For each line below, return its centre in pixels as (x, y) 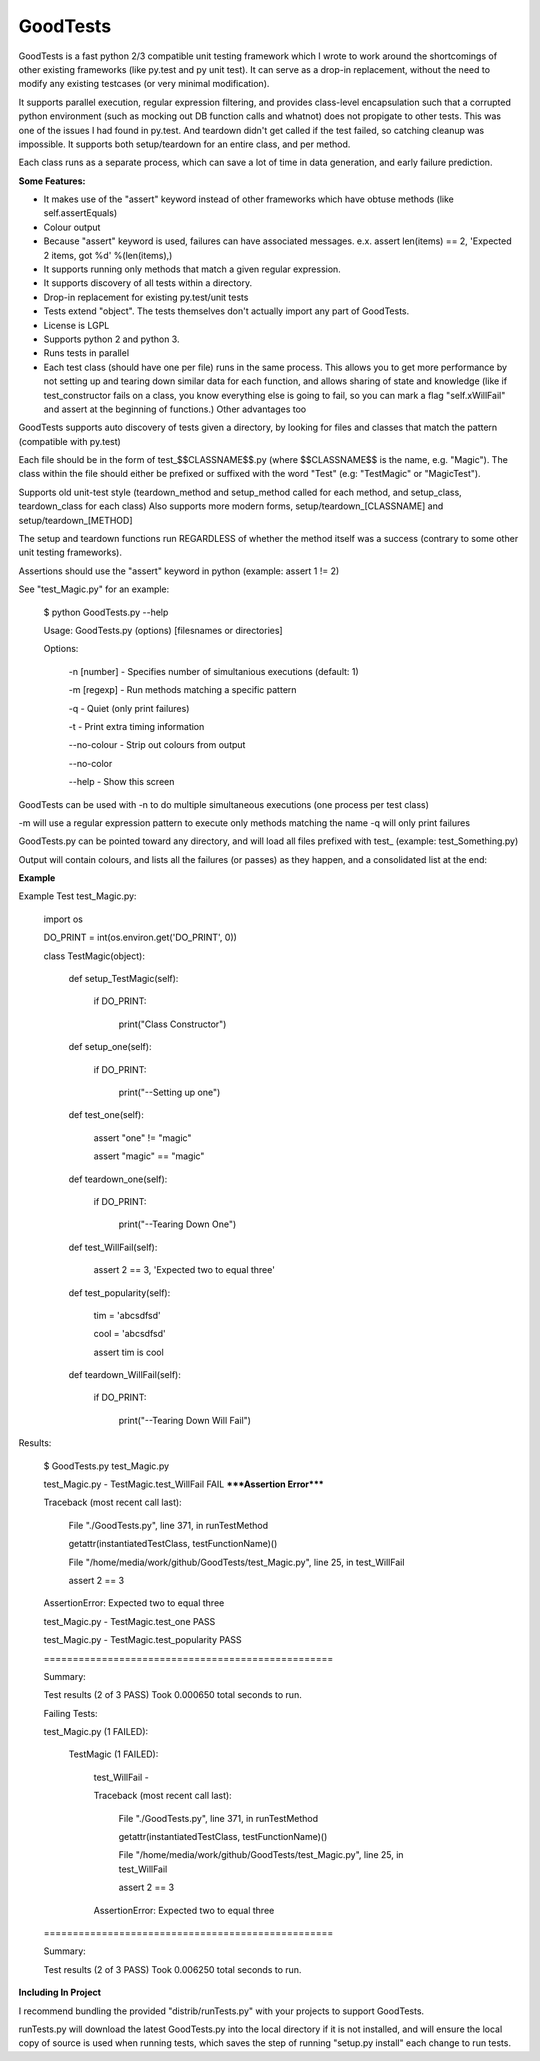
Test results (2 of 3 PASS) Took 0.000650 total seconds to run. (172, 1695)
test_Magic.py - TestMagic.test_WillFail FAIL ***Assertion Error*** (183, 1484)
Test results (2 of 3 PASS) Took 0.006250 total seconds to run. (172, 1969)
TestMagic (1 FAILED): (113, 1754)
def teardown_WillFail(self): (125, 1375)
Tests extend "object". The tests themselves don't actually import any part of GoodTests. (226, 311)
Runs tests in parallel (86, 353)
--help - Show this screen (121, 782)
